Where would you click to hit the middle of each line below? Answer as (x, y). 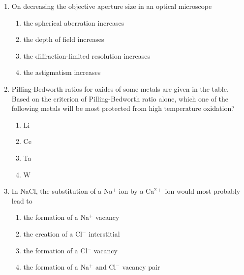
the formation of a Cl (55, 250)
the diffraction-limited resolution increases (87, 55)
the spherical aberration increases (74, 22)
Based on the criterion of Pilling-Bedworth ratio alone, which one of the (120, 98)
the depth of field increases (64, 39)
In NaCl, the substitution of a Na (62, 191)
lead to (22, 200)
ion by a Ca (137, 191)
